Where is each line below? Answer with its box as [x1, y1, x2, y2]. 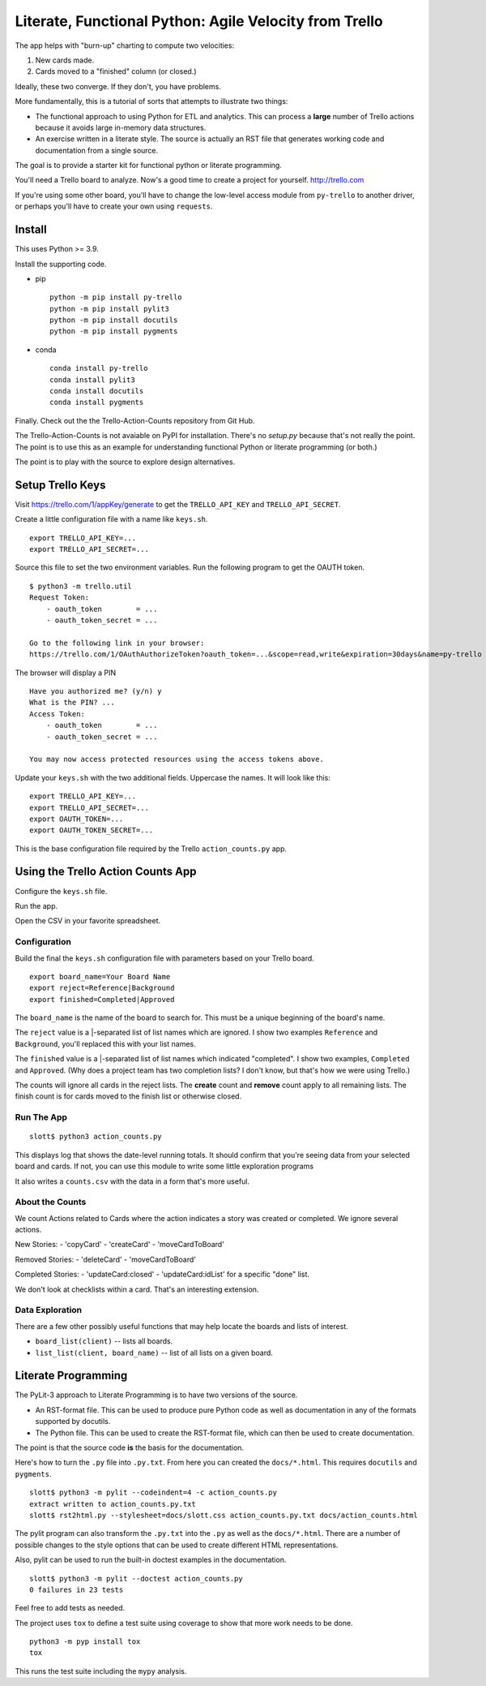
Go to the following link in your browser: [29, 638, 205, 647]
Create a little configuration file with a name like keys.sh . [15, 514, 208, 524]
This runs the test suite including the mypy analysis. [15, 1666, 187, 1675]
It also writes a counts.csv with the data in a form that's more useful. [15, 1176, 250, 1186]
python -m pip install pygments [49, 327, 178, 336]
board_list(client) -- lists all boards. [35, 1336, 173, 1346]
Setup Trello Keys [15, 478, 106, 492]
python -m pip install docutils [49, 316, 178, 325]
